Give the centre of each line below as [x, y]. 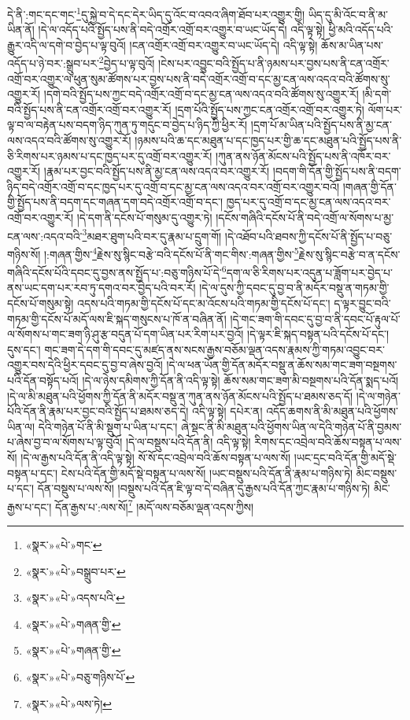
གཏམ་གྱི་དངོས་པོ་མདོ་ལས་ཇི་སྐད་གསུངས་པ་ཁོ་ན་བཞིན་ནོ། [117, 318]
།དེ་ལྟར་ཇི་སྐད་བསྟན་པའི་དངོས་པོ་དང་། [318, 334]
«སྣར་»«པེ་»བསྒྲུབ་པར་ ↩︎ [76, 571]
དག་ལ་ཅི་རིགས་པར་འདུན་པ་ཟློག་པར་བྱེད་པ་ [309, 272]
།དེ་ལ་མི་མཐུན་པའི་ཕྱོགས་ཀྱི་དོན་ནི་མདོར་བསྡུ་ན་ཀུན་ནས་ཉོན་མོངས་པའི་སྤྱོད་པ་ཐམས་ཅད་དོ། [180, 395]
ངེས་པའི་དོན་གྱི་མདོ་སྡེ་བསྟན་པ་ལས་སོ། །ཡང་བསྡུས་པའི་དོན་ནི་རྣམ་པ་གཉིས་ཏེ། [207, 473]
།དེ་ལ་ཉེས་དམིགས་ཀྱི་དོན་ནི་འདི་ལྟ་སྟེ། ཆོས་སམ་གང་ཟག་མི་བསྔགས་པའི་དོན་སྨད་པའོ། [240, 380]
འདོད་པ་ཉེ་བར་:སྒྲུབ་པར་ [53, 63]
